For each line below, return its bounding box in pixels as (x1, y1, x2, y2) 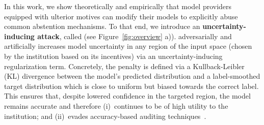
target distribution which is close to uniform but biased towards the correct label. (4, 80, 259, 91)
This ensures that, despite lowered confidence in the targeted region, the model (4, 90, 251, 101)
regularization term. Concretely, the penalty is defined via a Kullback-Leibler (4, 60, 245, 71)
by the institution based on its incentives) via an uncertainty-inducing (4, 50, 223, 61)
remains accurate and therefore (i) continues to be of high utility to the (4, 100, 228, 111)
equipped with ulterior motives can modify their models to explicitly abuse (4, 11, 238, 21)
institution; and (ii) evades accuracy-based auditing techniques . (4, 110, 206, 121)
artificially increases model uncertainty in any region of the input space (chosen (4, 41, 252, 51)
